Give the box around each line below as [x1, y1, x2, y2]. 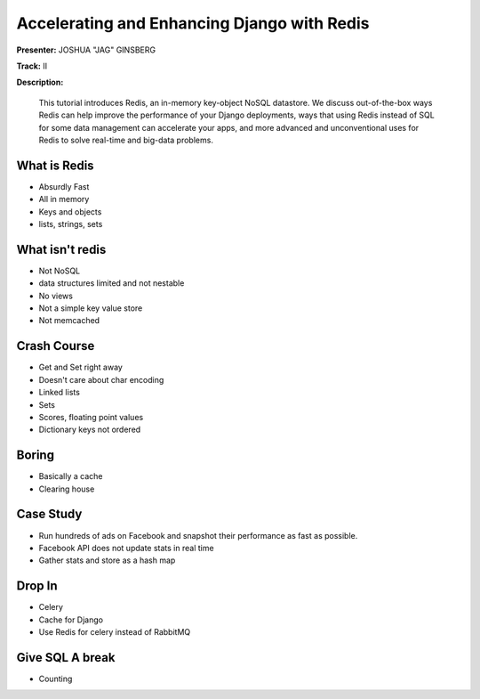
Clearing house [38, 484, 95, 494]
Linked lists [38, 387, 80, 398]
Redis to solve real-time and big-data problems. [38, 134, 213, 145]
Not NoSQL [38, 265, 81, 276]
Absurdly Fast [38, 181, 90, 191]
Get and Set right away [38, 362, 124, 373]
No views [38, 290, 73, 301]
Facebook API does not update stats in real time [38, 542, 214, 553]
